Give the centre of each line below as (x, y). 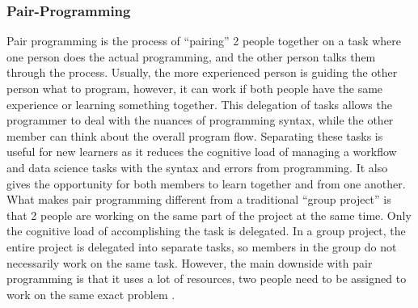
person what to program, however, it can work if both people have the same (195, 88)
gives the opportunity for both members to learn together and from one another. (206, 183)
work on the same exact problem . (91, 294)
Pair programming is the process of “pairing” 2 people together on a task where (204, 41)
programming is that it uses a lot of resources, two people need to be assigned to (207, 278)
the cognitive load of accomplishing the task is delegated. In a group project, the (206, 231)
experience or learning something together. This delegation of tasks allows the (199, 104)
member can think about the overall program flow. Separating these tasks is (195, 135)
